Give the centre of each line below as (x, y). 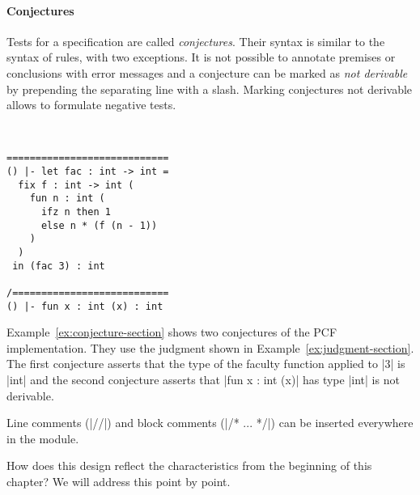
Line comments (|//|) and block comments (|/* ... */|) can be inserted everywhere (210, 423)
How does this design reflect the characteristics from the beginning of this (189, 465)
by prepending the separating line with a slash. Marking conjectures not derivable (210, 89)
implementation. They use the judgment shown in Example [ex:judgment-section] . (210, 347)
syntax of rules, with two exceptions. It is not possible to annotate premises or (201, 57)
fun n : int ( (67, 199)
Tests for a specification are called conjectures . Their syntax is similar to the (196, 41)
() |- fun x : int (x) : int (85, 306)
